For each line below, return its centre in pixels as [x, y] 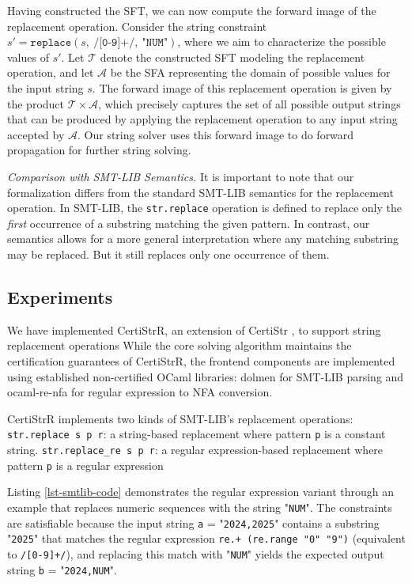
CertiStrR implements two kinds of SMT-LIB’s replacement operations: [180, 418]
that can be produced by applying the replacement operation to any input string [202, 119]
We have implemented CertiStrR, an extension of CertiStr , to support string [194, 329]
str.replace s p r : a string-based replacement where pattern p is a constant [197, 434]
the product [36, 103]
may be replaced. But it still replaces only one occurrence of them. [168, 254]
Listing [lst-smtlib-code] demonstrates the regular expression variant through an [201, 492]
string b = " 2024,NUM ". [62, 569]
